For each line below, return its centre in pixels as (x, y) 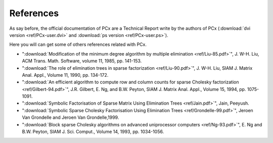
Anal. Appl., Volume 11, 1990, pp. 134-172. (65, 75)
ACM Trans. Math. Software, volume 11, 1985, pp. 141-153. (82, 61)
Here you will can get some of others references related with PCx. (78, 44)
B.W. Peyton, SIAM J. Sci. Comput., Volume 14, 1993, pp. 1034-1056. (93, 132)
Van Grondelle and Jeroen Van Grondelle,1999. (71, 117)
